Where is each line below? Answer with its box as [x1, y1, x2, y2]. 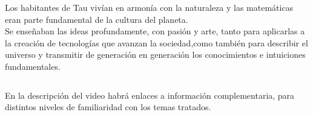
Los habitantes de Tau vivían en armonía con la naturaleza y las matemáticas [5, 1, 294, 13]
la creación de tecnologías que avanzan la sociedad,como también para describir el [5, 36, 308, 49]
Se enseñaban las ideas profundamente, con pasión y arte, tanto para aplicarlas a [5, 25, 305, 37]
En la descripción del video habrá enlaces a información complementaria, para [5, 89, 295, 101]
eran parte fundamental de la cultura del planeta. [5, 13, 188, 25]
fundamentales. [5, 60, 61, 72]
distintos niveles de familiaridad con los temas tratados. [5, 101, 211, 113]
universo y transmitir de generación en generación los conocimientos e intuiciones [5, 48, 306, 61]
